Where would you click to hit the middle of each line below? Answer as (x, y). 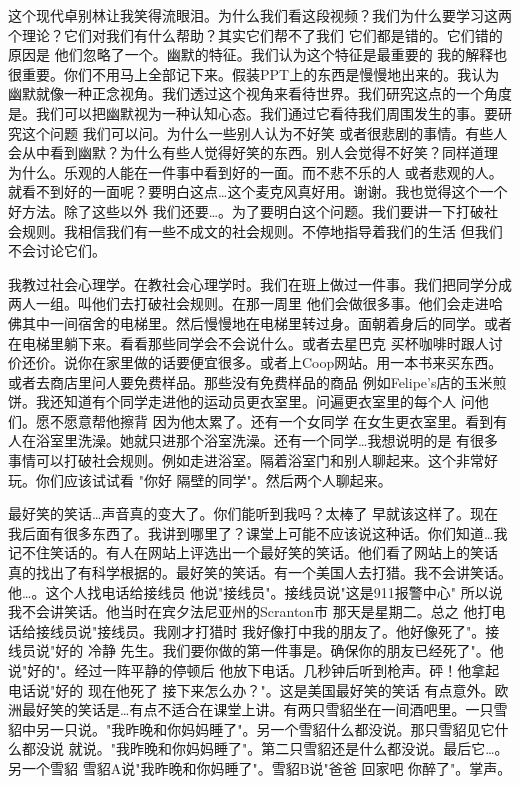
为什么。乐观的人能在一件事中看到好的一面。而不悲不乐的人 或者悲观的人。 (255, 171)
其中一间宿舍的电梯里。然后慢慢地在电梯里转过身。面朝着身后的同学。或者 (266, 322)
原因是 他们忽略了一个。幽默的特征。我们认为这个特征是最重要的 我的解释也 (258, 54)
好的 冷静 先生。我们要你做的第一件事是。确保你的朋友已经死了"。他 (279, 650)
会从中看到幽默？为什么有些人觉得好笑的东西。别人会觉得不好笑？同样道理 (253, 152)
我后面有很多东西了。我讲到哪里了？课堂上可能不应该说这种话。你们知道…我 (258, 532)
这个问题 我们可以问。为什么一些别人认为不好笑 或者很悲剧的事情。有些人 (264, 132)
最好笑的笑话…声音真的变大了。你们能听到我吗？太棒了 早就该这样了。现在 (253, 513)
